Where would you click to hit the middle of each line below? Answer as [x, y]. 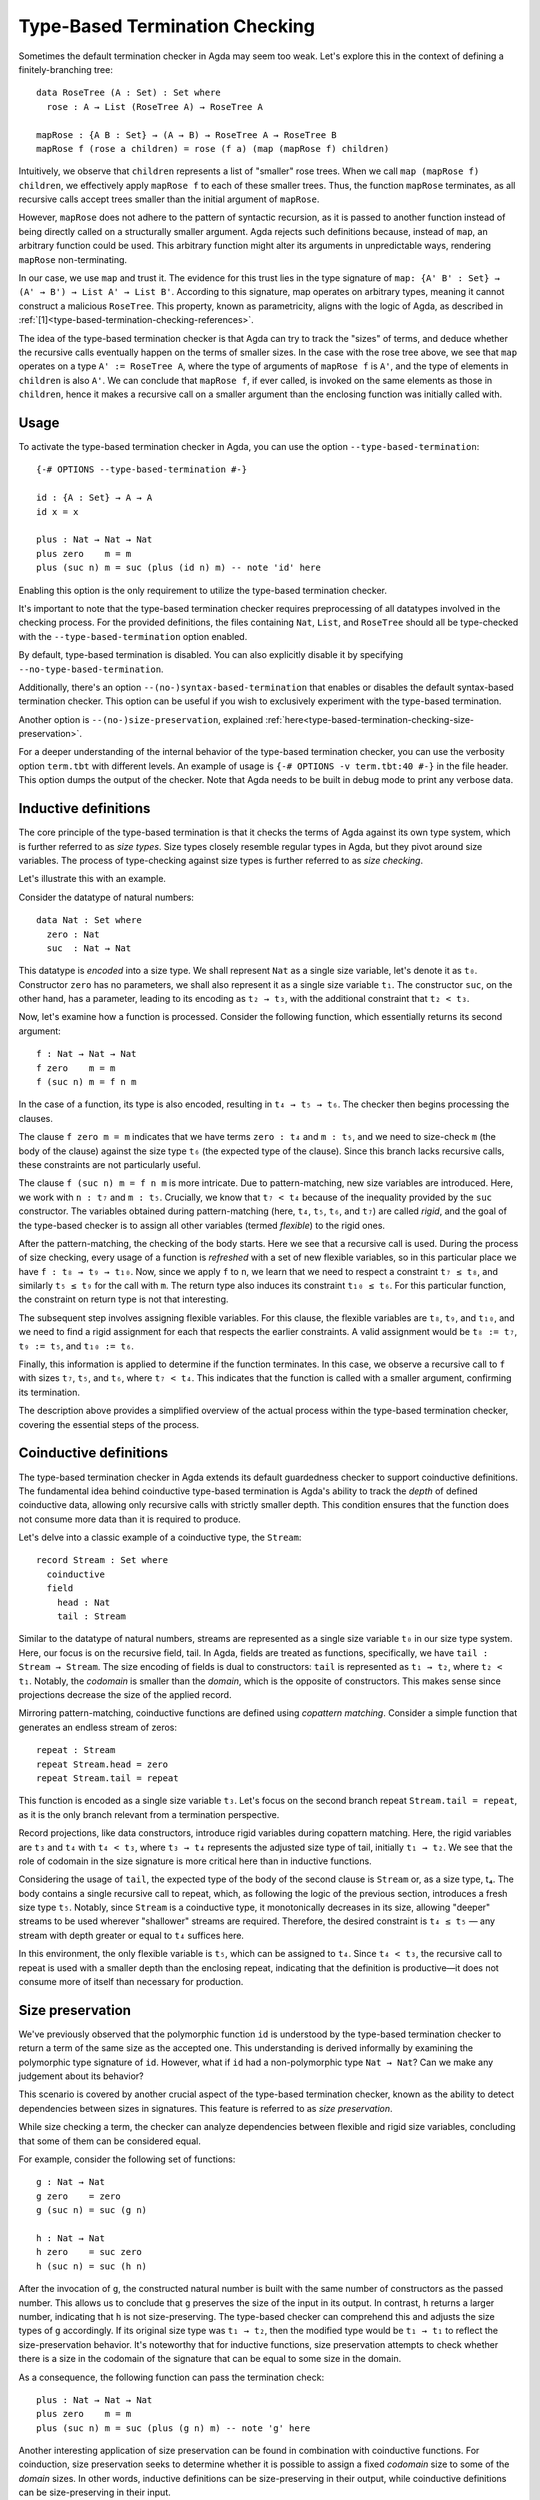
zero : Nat [73, 934]
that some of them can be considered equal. [110, 2141]
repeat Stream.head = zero [102, 1764]
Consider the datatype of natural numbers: [106, 897]
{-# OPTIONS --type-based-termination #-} [142, 469]
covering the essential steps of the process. [109, 1424]
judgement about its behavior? [81, 2076]
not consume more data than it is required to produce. [130, 1519]
